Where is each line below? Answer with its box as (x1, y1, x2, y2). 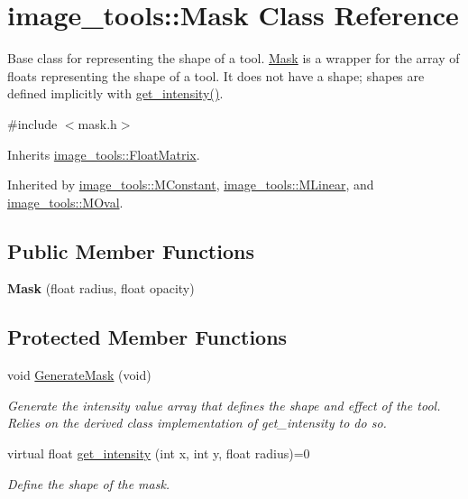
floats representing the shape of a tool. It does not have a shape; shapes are (7, 66, 425, 85)
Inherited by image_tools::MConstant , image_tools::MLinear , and (7, 175, 374, 194)
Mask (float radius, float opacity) (7, 279, 195, 298)
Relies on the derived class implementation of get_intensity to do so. (7, 413, 387, 432)
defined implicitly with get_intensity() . (7, 84, 224, 103)
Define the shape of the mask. (7, 474, 170, 493)
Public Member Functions (7, 236, 254, 264)
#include (7, 114, 58, 133)
